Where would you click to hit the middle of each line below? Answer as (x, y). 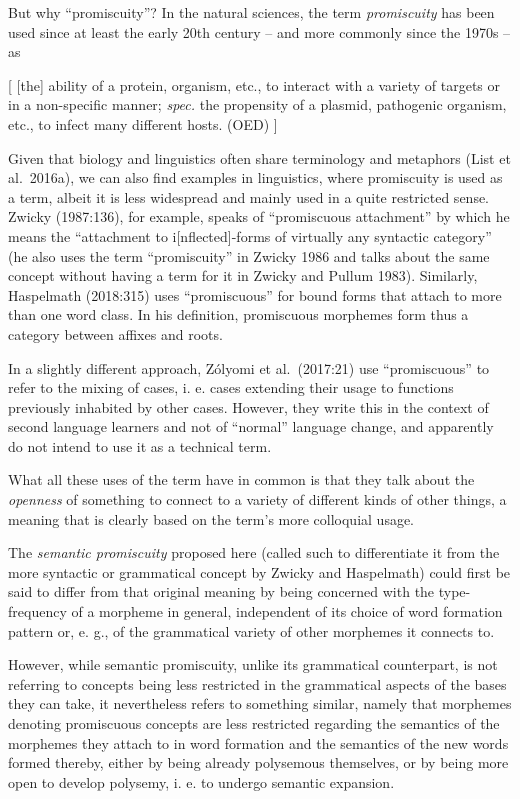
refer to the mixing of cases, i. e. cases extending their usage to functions (231, 387)
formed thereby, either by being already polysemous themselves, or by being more (258, 762)
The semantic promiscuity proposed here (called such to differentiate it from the (254, 552)
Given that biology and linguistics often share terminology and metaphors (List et (259, 157)
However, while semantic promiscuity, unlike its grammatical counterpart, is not (253, 664)
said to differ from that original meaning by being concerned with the (221, 591)
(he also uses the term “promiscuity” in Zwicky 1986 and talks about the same (249, 255)
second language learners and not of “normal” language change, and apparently (251, 426)
